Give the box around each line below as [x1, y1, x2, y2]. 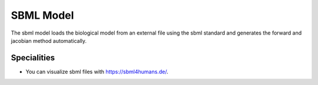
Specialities [11, 53, 55, 63]
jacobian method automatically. [11, 37, 87, 44]
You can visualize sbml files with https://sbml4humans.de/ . [25, 68, 168, 75]
